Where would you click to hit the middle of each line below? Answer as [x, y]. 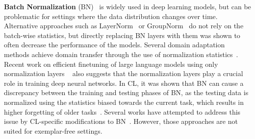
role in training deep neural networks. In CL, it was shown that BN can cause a [124, 83]
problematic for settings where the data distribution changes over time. [111, 16]
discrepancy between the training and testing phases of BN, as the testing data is [126, 92]
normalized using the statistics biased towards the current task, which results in [124, 102]
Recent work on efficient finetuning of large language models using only [111, 64]
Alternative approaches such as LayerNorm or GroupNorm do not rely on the [124, 26]
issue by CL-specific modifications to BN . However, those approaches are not [121, 121]
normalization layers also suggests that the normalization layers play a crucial [124, 73]
